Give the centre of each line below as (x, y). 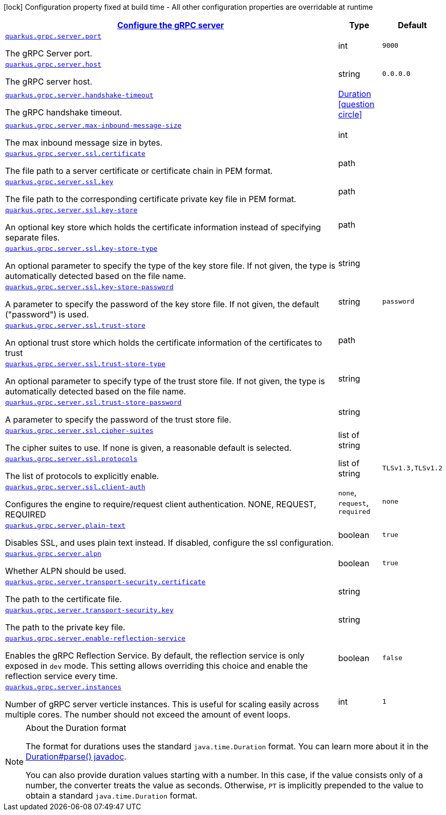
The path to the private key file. (65, 627)
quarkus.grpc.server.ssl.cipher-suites (79, 431)
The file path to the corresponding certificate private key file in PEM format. (151, 199)
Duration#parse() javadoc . (76, 757)
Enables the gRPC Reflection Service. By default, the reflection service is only (155, 655)
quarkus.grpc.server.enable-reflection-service (95, 638)
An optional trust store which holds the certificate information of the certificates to (164, 343)
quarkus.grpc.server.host (53, 64)
